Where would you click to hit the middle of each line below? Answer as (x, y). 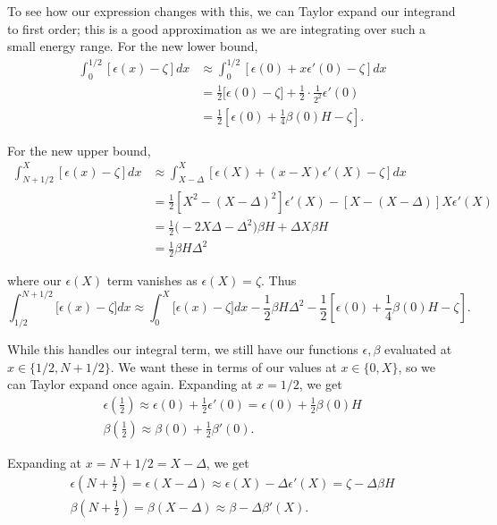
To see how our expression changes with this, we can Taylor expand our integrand (232, 11)
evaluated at (418, 349)
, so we (417, 366)
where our (34, 280)
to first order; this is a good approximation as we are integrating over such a (217, 28)
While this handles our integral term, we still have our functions (183, 349)
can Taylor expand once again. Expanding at (130, 384)
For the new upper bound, (79, 150)
